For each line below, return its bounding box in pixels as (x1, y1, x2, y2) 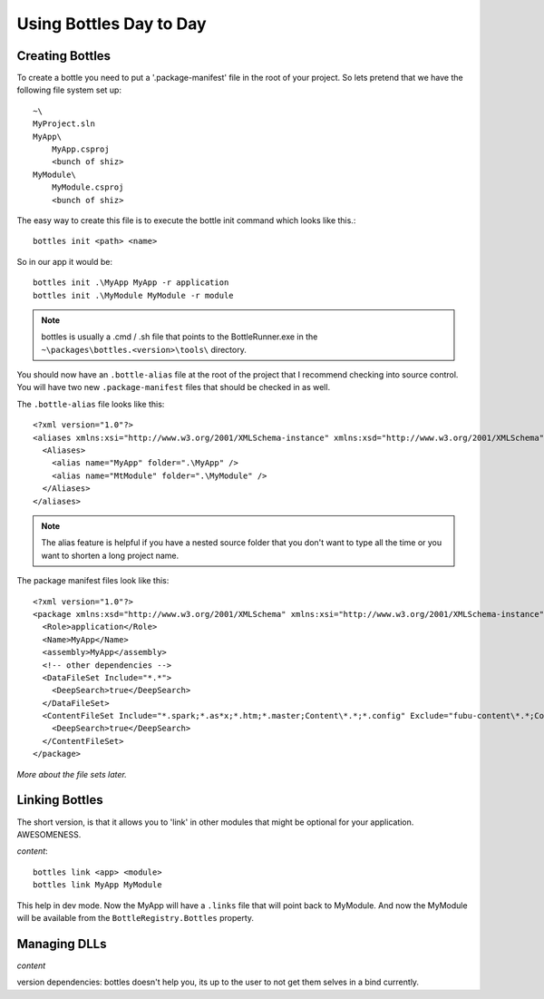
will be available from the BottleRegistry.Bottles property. (16, 912, 254, 923)
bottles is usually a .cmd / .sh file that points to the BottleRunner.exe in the (41, 331, 318, 342)
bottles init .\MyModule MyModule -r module (33, 290, 235, 300)
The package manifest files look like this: (16, 575, 170, 586)
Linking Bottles (16, 792, 103, 808)
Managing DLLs (16, 935, 107, 952)
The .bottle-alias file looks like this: (16, 398, 165, 409)
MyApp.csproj (51, 144, 110, 154)
